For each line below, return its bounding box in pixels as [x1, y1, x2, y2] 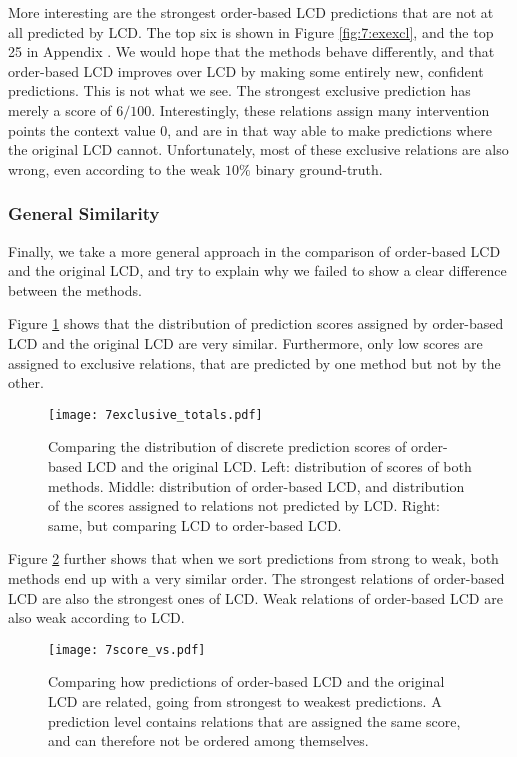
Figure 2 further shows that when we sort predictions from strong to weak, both [8, 548, 499, 569]
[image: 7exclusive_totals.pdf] [48, 407, 263, 422]
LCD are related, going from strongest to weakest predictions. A [48, 690, 442, 711]
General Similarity [8, 201, 160, 226]
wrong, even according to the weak [8, 158, 221, 179]
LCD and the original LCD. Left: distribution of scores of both [86, 455, 472, 476]
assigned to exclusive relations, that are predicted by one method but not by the [8, 352, 501, 373]
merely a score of [8, 99, 112, 120]
